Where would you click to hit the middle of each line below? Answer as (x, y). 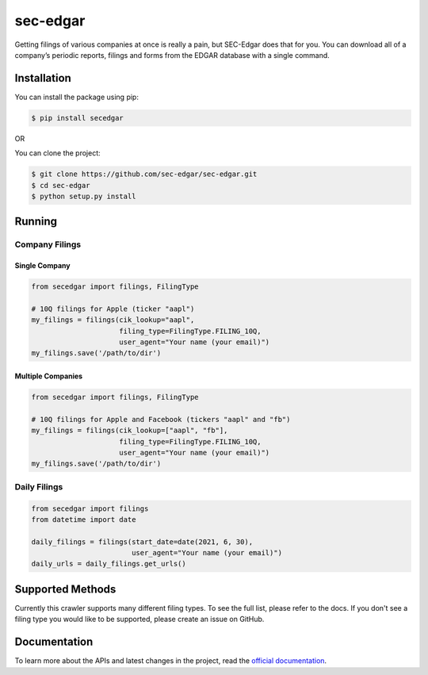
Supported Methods (65, 589)
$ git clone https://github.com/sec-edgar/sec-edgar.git (144, 174)
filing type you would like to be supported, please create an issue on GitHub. (139, 619)
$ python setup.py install (84, 196)
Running (36, 222)
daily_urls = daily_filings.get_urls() (109, 564)
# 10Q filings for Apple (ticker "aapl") (113, 309)
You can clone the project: (57, 153)
